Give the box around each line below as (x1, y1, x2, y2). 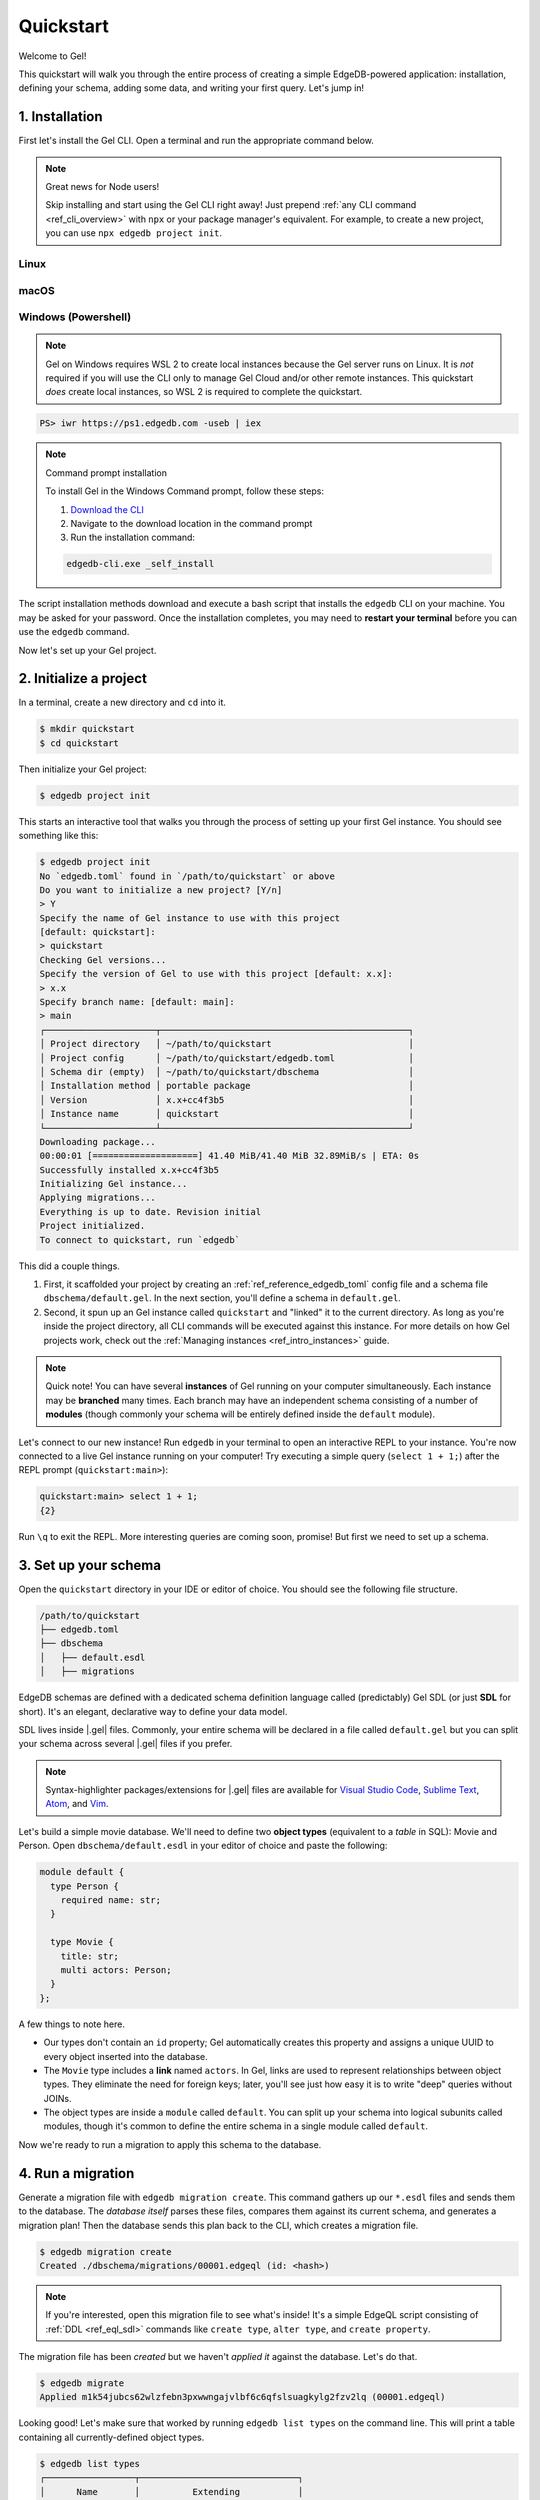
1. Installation (18, 108, 104, 125)
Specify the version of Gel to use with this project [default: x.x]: (39, 968, 394, 980)
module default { (39, 1866, 125, 1878)
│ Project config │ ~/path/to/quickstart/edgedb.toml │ (39, 1052, 415, 1064)
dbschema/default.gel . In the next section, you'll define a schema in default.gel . (43, 1292, 402, 1304)
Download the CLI (70, 503, 145, 515)
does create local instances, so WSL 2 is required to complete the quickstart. (45, 386, 363, 398)
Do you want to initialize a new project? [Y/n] (39, 884, 283, 895)
